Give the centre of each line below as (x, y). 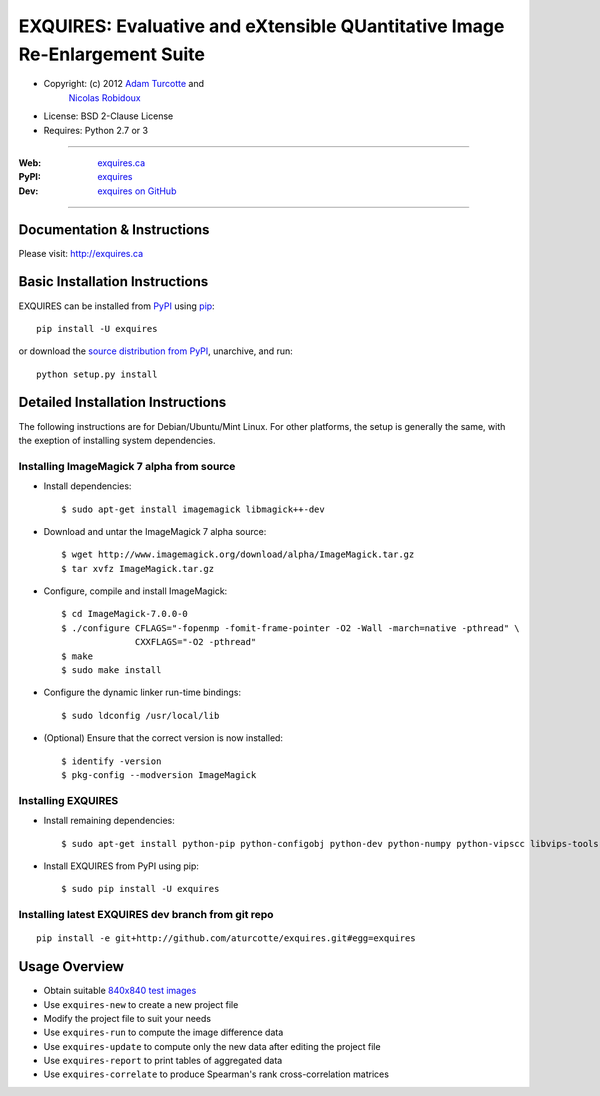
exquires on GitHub (137, 191)
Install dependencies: (87, 486)
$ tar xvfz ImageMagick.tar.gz (138, 568)
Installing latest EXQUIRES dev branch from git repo (146, 915)
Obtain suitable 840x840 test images (120, 991)
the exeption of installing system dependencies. (117, 440)
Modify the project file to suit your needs (127, 1018)
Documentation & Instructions (114, 229)
